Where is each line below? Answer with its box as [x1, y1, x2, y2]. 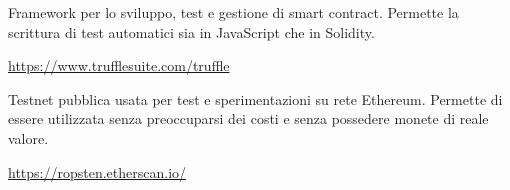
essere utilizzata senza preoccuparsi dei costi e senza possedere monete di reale [8, 108, 489, 129]
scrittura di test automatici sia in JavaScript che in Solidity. [8, 21, 375, 42]
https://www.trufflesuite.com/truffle [8, 55, 230, 76]
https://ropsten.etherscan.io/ [8, 161, 187, 182]
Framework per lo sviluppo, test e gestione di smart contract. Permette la [8, 2, 459, 22]
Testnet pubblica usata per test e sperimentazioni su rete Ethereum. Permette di [8, 88, 503, 109]
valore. [8, 127, 49, 148]
